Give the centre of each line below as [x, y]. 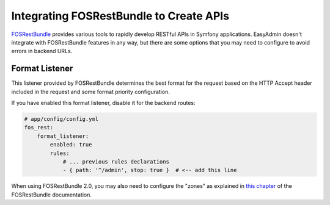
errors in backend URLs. [42, 51]
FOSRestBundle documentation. [51, 195]
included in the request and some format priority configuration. [91, 92]
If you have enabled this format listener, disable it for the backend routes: [103, 103]
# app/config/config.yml [61, 119]
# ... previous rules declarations [116, 161]
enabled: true [71, 145]
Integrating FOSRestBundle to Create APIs [120, 16]
